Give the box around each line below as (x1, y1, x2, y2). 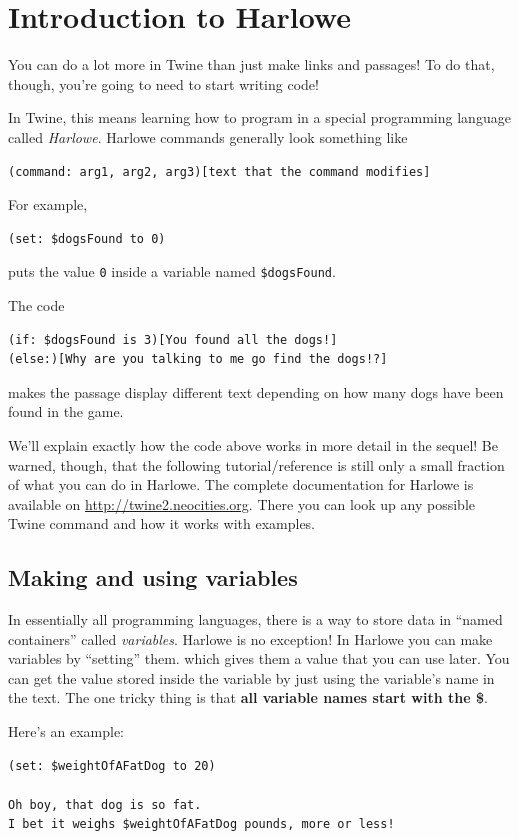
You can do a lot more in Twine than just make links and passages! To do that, (8, 54, 495, 75)
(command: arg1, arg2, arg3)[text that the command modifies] (8, 164, 431, 179)
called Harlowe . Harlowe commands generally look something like (8, 126, 408, 147)
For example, (8, 194, 88, 215)
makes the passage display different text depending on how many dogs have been (8, 381, 504, 402)
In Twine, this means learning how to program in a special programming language (8, 107, 511, 128)
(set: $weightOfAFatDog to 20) (8, 758, 216, 773)
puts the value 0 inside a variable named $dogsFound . (8, 261, 336, 282)
